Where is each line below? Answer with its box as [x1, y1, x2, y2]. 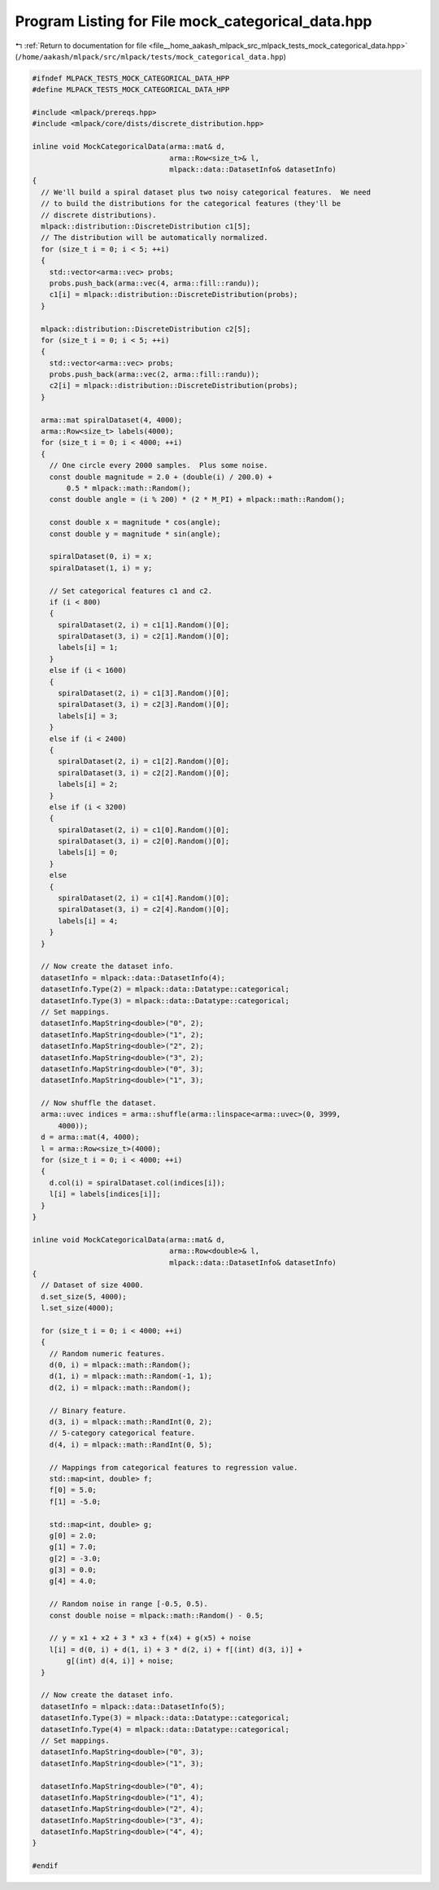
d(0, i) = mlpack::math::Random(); [49, 1360, 191, 1370]
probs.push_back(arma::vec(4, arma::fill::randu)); [49, 278, 260, 288]
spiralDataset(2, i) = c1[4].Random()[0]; [58, 893, 230, 903]
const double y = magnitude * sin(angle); [49, 529, 221, 539]
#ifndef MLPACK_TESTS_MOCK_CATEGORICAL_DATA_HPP [32, 73, 230, 83]
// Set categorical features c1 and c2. [49, 586, 213, 596]
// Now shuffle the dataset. [41, 1098, 158, 1108]
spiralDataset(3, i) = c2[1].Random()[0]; [58, 631, 230, 641]
